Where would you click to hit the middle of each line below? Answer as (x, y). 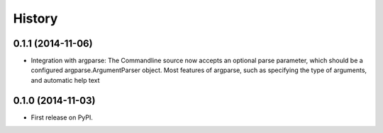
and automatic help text (65, 80)
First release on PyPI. (62, 117)
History (35, 18)
